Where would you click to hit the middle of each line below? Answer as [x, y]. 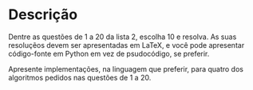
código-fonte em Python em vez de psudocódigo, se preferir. [109, 53]
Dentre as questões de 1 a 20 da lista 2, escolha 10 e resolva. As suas [123, 37]
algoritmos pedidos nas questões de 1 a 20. [80, 77]
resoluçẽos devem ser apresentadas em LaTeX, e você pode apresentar [126, 45]
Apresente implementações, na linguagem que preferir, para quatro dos [126, 68]
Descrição [43, 15]
